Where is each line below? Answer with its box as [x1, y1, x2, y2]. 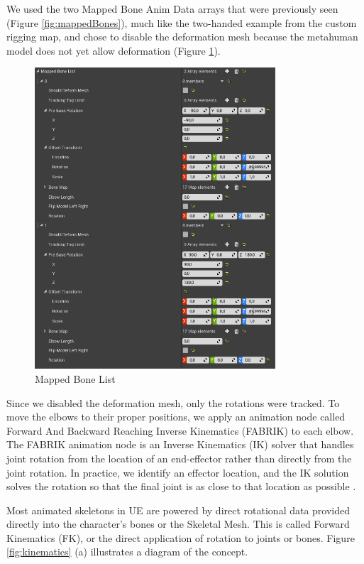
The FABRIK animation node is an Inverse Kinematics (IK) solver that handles [6, 437, 354, 452]
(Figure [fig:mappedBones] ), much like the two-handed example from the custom [6, 15, 357, 30]
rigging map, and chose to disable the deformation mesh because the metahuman [6, 29, 358, 44]
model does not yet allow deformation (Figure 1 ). [6, 43, 221, 58]
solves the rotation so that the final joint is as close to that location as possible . [6, 479, 356, 494]
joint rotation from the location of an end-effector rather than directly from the [6, 450, 352, 465]
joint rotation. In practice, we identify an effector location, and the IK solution [6, 465, 349, 479]
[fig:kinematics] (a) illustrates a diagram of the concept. [6, 544, 248, 559]
